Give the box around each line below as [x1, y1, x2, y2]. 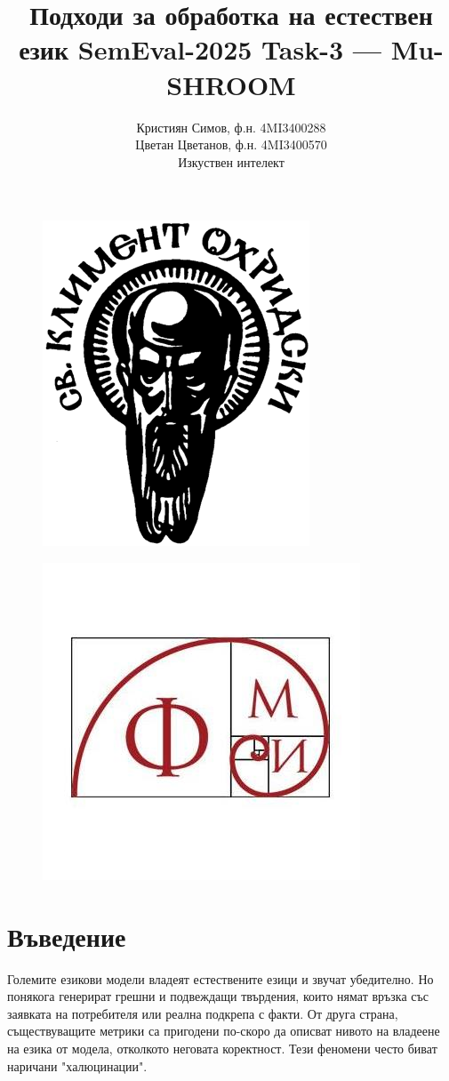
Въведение [7, 917, 126, 954]
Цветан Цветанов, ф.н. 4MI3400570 [135, 135, 327, 154]
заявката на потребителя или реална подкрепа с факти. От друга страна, [7, 1004, 398, 1022]
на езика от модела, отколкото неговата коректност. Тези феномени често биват [7, 1038, 437, 1057]
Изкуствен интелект [178, 152, 285, 171]
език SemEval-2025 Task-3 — [19, 31, 381, 68]
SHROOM [166, 66, 296, 102]
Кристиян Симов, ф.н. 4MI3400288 [136, 117, 326, 136]
